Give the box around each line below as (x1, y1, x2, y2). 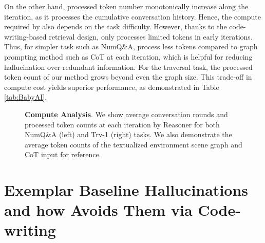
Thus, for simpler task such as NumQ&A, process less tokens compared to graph (4, 41, 258, 52)
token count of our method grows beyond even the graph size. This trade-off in (4, 71, 252, 82)
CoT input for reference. (25, 149, 101, 160)
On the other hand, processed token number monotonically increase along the (4, 1, 249, 11)
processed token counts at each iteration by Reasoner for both (25, 119, 220, 129)
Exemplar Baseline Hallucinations (4, 179, 249, 200)
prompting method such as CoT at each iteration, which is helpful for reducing (4, 51, 253, 62)
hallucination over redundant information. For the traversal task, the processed (4, 61, 253, 72)
